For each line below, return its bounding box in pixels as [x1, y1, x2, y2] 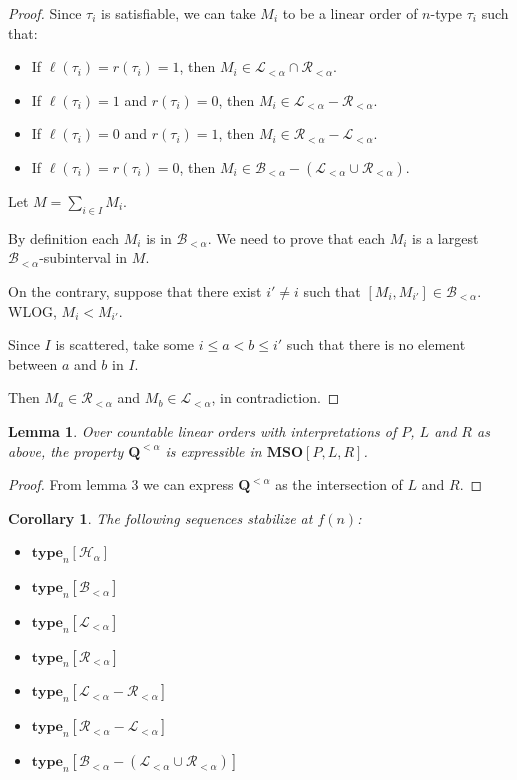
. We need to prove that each [207, 227, 386, 248]
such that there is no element [286, 334, 466, 355]
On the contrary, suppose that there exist [8, 280, 262, 301]
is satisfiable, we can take [101, 3, 256, 23]
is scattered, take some [55, 334, 195, 355]
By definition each [8, 227, 120, 248]
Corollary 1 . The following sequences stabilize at [8, 507, 313, 528]
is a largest [412, 227, 479, 248]
